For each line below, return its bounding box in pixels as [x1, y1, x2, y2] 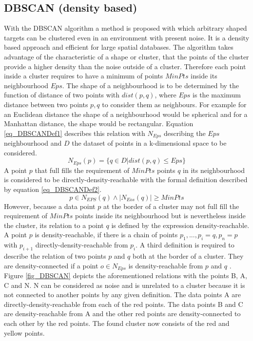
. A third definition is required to [136, 240, 234, 250]
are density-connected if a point [4, 260, 98, 270]
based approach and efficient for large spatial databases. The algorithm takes [4, 42, 234, 52]
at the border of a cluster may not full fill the [103, 201, 239, 211]
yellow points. [4, 327, 45, 338]
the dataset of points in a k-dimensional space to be [72, 138, 227, 148]
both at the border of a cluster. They [132, 250, 244, 261]
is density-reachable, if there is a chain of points [35, 229, 178, 240]
